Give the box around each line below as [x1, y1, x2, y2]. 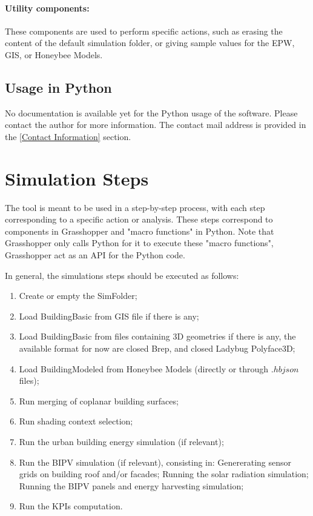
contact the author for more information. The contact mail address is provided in [5, 118, 306, 131]
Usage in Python [5, 78, 112, 96]
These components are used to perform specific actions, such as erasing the [5, 24, 283, 37]
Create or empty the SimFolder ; [19, 289, 137, 302]
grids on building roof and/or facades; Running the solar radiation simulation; [19, 467, 309, 480]
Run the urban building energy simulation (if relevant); [19, 435, 224, 447]
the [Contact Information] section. [5, 130, 131, 142]
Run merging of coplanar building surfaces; [19, 394, 179, 407]
